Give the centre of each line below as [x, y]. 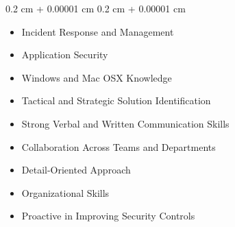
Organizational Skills [65, 192]
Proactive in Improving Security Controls [108, 216]
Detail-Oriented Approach [76, 170]
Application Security [65, 55]
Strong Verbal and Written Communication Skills [125, 123]
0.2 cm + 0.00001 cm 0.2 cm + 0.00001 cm [96, 8]
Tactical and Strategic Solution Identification [116, 100]
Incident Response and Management [98, 31]
